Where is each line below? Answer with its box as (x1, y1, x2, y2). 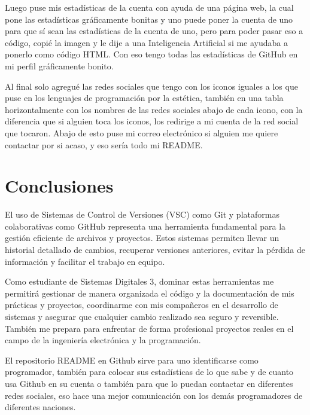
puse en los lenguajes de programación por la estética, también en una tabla (5, 91, 284, 104)
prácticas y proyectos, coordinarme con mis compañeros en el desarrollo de (5, 298, 278, 311)
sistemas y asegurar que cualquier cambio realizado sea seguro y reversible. (5, 310, 279, 322)
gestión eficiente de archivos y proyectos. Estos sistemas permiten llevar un (5, 231, 279, 244)
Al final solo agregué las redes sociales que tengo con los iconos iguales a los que (5, 80, 298, 92)
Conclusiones (5, 173, 114, 198)
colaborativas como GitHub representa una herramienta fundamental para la (5, 219, 286, 232)
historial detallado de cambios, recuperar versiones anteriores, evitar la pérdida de (5, 243, 306, 256)
